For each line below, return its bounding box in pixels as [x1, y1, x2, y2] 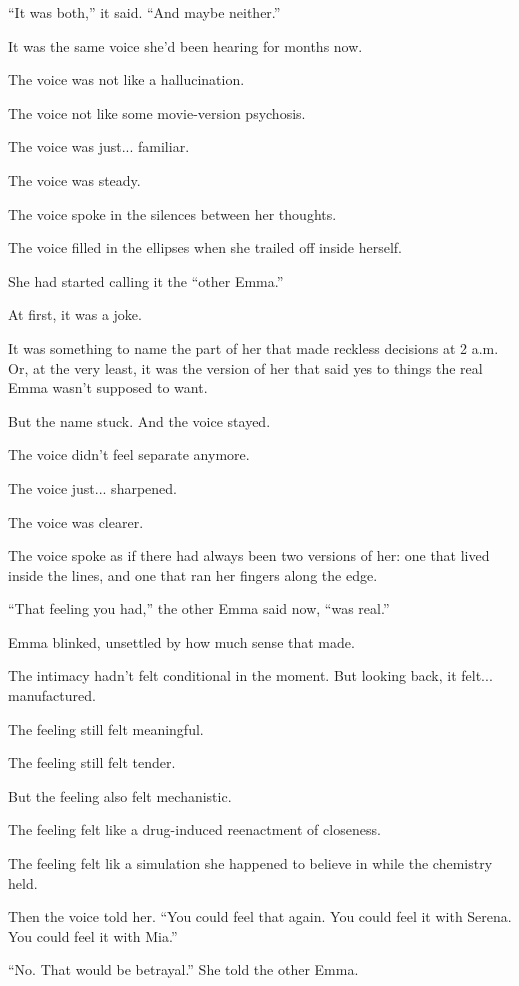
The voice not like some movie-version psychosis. [8, 102, 306, 123]
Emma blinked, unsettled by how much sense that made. [8, 631, 355, 652]
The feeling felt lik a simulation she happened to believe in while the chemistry [8, 853, 493, 874]
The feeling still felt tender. [8, 752, 176, 773]
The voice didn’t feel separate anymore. [8, 444, 250, 465]
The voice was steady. [8, 169, 141, 190]
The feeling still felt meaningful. [8, 718, 204, 739]
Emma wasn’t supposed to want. [8, 377, 208, 398]
